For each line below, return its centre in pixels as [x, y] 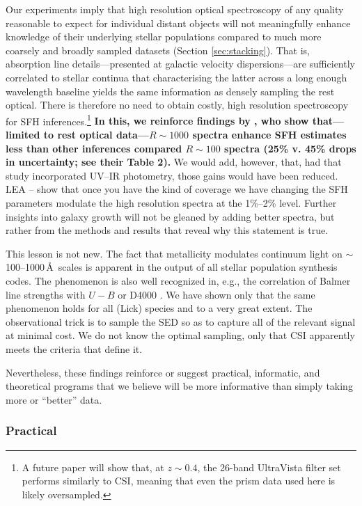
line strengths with [46, 294]
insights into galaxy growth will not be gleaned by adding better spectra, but [170, 216]
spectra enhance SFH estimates [269, 134]
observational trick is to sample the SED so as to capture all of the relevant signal [181, 321]
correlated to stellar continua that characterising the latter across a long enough [176, 77]
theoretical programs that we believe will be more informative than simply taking [179, 386]
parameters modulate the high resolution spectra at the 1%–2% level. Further [171, 202]
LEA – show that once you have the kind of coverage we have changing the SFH [177, 189]
